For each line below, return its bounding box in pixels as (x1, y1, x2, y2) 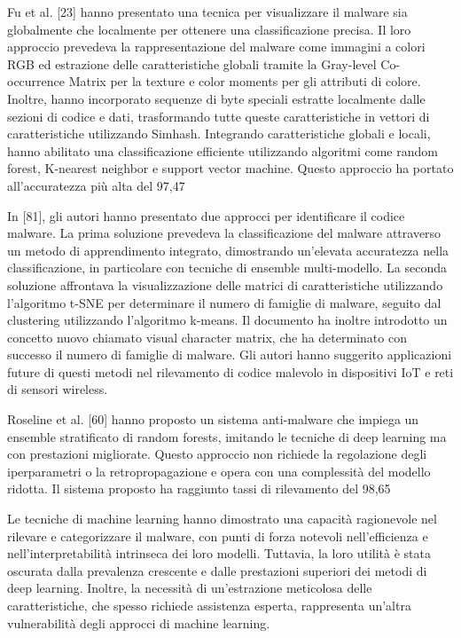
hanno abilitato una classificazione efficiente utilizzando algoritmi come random (7, 141, 438, 160)
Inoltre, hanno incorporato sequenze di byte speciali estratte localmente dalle (7, 89, 426, 107)
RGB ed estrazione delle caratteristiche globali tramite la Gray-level (7, 54, 377, 73)
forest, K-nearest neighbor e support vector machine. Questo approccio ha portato (7, 159, 454, 177)
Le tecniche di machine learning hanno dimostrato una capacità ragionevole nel (7, 509, 437, 528)
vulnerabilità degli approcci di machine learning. (7, 613, 270, 632)
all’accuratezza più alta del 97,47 (7, 176, 185, 194)
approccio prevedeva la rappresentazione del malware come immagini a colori (7, 37, 426, 56)
